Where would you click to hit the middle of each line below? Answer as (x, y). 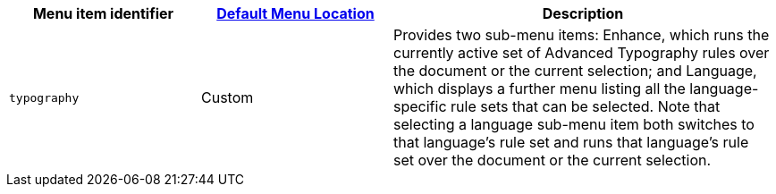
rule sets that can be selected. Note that (586, 106)
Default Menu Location (295, 13)
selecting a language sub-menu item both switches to (574, 124)
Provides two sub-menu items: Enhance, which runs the (582, 35)
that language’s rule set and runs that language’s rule (571, 142)
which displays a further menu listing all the (540, 89)
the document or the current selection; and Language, (575, 71)
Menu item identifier (103, 13)
